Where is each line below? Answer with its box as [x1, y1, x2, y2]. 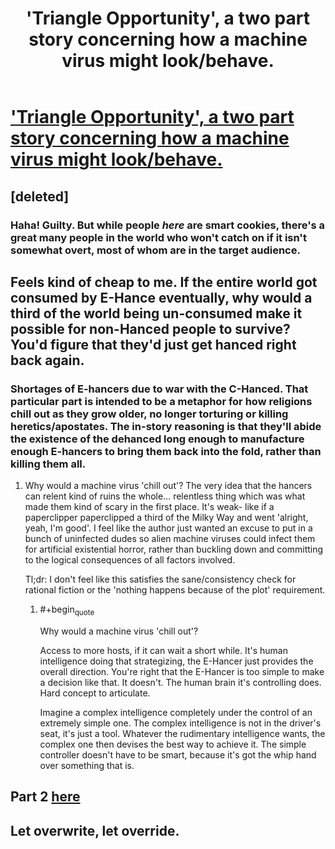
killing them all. [10, 457, 87, 471]
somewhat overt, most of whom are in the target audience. [10, 243, 301, 257]
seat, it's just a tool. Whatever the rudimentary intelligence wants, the [39, 727, 326, 739]
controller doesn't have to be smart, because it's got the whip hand [39, 748, 317, 761]
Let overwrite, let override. [10, 822, 180, 839]
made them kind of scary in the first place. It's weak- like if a [24, 501, 275, 513]
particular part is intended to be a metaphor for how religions [10, 394, 313, 408]
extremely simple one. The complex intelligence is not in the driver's [39, 717, 322, 729]
